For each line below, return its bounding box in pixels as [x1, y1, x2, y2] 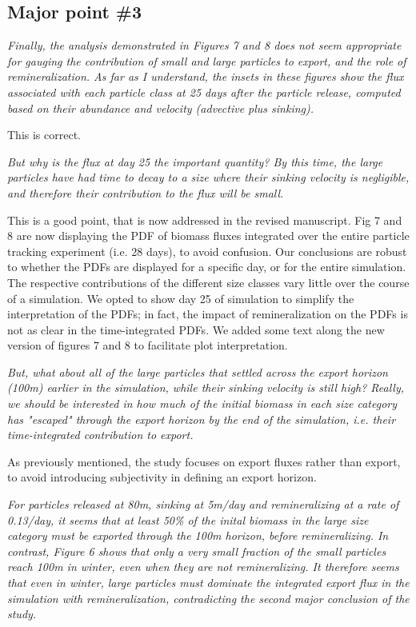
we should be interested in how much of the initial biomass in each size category [7, 395, 398, 412]
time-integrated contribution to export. [7, 426, 194, 443]
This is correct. [7, 126, 81, 143]
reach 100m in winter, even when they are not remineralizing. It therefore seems [7, 558, 399, 575]
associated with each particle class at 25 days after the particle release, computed [7, 83, 401, 100]
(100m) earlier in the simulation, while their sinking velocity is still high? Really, [7, 379, 405, 396]
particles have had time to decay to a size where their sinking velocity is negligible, [7, 169, 410, 186]
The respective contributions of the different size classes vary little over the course [7, 274, 410, 290]
